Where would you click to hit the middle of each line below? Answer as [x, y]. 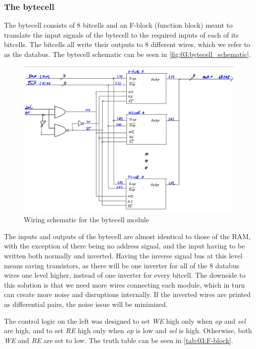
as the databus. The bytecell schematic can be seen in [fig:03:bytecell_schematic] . [128, 54]
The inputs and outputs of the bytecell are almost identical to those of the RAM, [127, 236]
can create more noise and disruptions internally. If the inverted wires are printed [128, 294]
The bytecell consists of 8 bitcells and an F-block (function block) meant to [118, 25]
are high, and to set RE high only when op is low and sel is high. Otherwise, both [128, 330]
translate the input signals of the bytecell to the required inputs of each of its [121, 34]
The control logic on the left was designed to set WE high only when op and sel [125, 321]
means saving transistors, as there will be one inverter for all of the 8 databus [122, 265]
